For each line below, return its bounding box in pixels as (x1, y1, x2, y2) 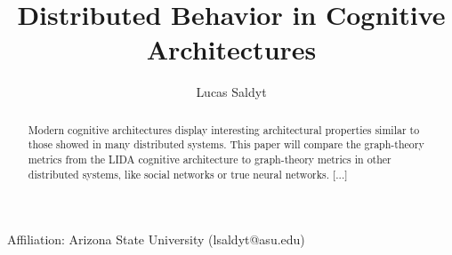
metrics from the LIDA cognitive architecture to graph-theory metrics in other (28, 152, 391, 167)
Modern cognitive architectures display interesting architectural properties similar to (28, 122, 420, 137)
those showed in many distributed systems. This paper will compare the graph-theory (28, 137, 424, 152)
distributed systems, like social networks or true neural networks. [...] (28, 166, 348, 181)
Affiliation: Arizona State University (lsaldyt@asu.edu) (7, 230, 305, 249)
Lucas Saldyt (196, 83, 267, 101)
